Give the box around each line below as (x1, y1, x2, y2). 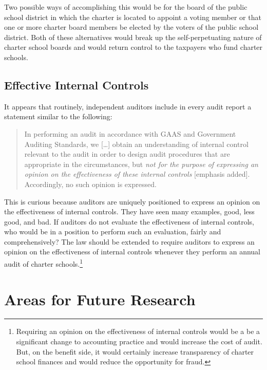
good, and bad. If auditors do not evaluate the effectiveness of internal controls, (4, 216, 254, 227)
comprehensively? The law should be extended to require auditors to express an (4, 236, 255, 247)
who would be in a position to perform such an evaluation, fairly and (4, 226, 221, 237)
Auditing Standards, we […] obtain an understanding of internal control (24, 138, 249, 149)
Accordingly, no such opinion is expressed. (24, 178, 157, 189)
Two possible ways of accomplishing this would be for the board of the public (4, 2, 247, 12)
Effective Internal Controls (4, 77, 149, 92)
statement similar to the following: (4, 111, 112, 122)
